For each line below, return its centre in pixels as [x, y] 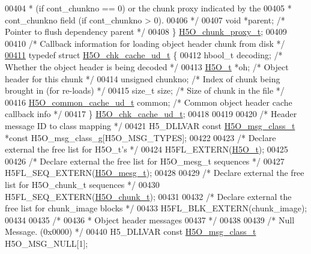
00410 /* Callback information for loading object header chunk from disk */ [145, 43]
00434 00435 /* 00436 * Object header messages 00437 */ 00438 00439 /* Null [150, 219]
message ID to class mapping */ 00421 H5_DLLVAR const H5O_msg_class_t [150, 125]
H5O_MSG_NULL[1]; [47, 243]
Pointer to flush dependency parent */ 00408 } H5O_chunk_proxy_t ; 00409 [146, 32]
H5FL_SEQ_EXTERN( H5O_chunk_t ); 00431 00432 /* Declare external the [148, 196]
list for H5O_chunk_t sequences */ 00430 [82, 184]
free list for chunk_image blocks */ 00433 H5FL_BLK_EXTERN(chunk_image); [156, 208]
